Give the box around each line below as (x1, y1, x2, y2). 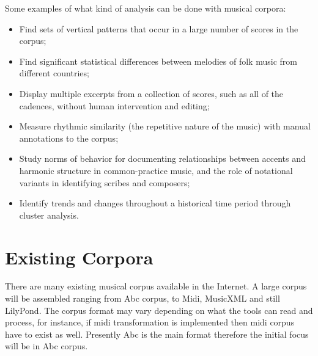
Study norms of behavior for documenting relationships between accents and (19, 152, 306, 165)
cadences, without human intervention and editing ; (19, 99, 210, 112)
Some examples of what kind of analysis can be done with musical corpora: (5, 2, 286, 14)
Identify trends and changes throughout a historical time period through (19, 197, 291, 209)
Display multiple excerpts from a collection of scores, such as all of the (19, 87, 284, 100)
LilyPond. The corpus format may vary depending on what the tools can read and (5, 303, 313, 316)
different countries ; (19, 67, 89, 79)
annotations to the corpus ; (19, 131, 119, 144)
